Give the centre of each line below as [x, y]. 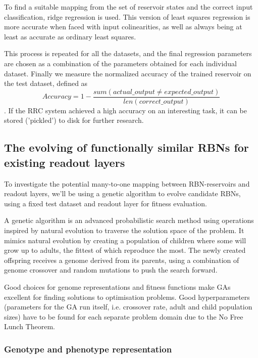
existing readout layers [65, 162]
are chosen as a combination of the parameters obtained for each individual [120, 63]
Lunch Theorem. [30, 326]
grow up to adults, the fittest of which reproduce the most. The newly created [125, 250]
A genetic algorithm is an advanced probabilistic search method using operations [129, 220]
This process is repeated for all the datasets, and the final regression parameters [128, 53]
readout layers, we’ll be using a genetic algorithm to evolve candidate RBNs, [122, 193]
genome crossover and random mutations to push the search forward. [111, 270]
